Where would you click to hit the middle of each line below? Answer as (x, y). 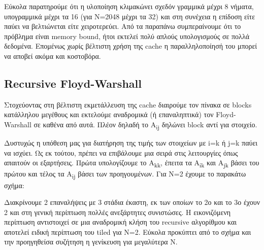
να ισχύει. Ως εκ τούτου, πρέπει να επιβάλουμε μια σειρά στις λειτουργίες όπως (121, 152)
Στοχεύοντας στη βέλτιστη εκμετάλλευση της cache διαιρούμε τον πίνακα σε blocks (128, 104)
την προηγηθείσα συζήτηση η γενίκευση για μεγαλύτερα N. (91, 242)
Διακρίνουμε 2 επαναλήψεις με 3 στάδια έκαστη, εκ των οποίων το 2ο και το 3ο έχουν (132, 202)
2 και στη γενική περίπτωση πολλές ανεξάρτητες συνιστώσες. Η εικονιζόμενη (118, 212)
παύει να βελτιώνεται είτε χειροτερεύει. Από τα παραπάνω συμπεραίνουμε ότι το (123, 26)
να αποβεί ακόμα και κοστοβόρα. (53, 56)
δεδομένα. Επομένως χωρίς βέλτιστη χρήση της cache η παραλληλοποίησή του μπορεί (131, 46)
